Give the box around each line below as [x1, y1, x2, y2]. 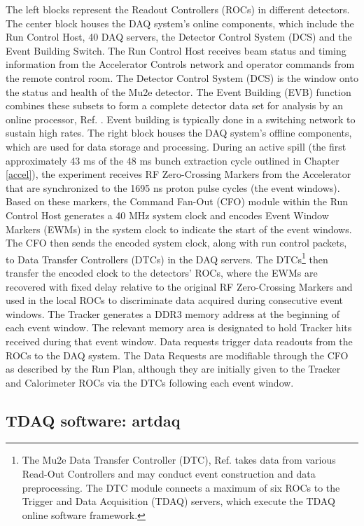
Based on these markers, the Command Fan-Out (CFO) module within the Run [6, 194, 349, 209]
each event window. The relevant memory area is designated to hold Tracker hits [6, 320, 352, 335]
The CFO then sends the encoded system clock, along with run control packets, [6, 235, 347, 250]
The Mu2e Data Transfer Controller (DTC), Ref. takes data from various [22, 452, 336, 467]
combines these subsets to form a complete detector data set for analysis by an [6, 98, 344, 113]
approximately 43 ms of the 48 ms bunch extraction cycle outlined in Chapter [6, 153, 339, 167]
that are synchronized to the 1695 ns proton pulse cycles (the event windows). [6, 180, 340, 195]
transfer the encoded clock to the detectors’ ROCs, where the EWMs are [6, 265, 318, 279]
